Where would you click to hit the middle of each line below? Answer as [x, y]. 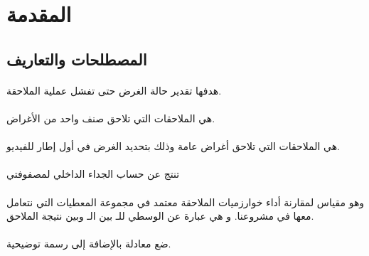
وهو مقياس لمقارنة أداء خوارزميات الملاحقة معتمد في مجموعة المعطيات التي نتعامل [186, 202]
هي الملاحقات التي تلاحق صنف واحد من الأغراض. [111, 118]
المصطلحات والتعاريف [77, 59]
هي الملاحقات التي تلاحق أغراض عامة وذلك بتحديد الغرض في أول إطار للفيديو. [173, 146]
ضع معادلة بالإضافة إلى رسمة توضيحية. [89, 244]
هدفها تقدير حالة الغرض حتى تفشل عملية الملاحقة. [114, 90]
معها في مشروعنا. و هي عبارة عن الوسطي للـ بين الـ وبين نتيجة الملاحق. [160, 216]
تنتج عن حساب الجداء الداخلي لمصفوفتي [93, 174]
